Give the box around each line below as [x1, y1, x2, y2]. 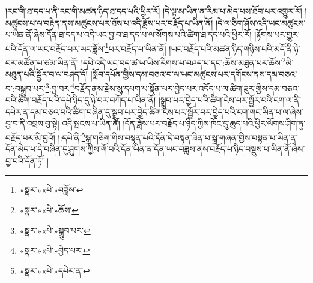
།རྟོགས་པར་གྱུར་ [254, 28, 300, 41]
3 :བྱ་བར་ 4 [45, 80, 74, 94]
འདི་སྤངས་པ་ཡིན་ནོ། [62, 117, 120, 130]
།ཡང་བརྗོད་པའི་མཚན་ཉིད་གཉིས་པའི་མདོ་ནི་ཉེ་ [169, 42, 300, 55]
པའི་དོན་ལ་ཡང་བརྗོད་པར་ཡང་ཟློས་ [5, 42, 105, 55]
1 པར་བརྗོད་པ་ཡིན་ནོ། [105, 40, 166, 55]
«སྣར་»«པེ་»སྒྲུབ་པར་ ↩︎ [19, 224, 91, 236]
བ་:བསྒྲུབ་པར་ [5, 82, 46, 94]
